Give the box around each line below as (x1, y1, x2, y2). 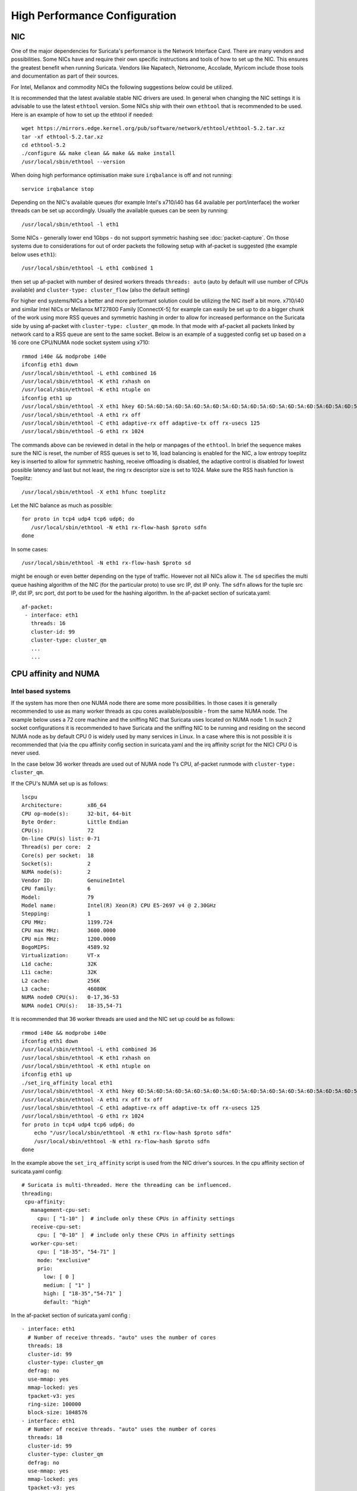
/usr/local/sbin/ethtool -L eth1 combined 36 (21, 1046, 157, 1053)
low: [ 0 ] (43, 1273, 76, 1280)
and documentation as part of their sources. (11, 72, 119, 80)
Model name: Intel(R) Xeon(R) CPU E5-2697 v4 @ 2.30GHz (21, 902, 217, 909)
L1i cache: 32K (21, 969, 98, 976)
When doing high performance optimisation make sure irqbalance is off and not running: (11, 172, 233, 179)
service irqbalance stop (21, 185, 94, 192)
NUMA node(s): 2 (21, 868, 91, 876)
